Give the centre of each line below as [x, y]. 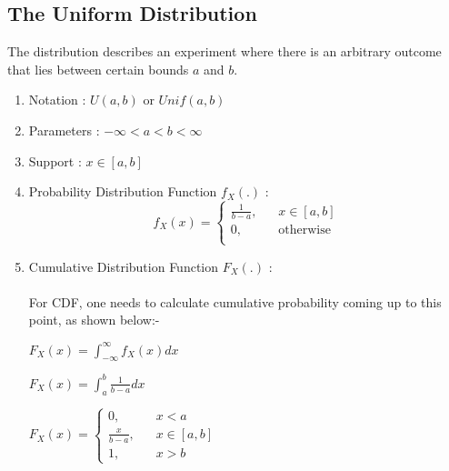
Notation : [57, 100]
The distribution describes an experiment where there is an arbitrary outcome [224, 51]
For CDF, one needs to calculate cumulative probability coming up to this [235, 301]
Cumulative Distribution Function [124, 266]
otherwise [304, 230]
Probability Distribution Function [123, 191]
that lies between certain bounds [98, 69]
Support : [55, 160]
